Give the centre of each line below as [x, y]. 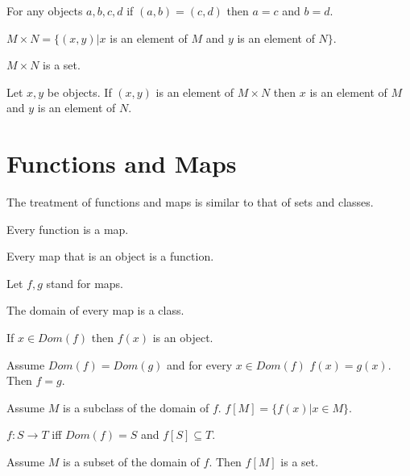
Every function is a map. [68, 229]
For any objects [45, 10]
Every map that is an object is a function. [110, 256]
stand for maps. [85, 283]
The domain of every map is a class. [95, 310]
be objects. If [79, 92]
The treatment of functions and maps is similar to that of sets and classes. [190, 202]
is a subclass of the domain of [136, 407]
